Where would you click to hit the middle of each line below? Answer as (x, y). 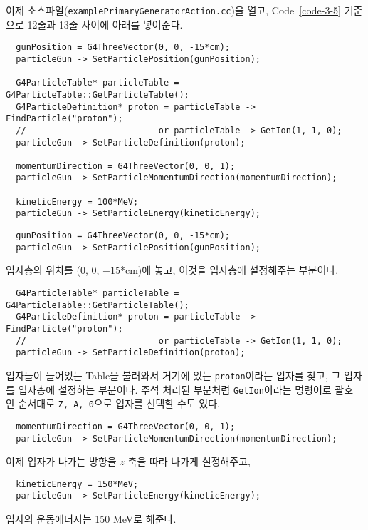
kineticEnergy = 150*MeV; (77, 484)
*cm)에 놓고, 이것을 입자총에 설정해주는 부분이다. (229, 270)
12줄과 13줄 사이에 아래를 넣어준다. (105, 24)
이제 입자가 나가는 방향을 (61, 461)
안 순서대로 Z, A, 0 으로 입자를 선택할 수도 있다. (113, 403)
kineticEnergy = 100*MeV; (77, 202)
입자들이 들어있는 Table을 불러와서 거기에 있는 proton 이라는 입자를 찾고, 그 (173, 375)
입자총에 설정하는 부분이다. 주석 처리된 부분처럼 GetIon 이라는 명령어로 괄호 (186, 389)
